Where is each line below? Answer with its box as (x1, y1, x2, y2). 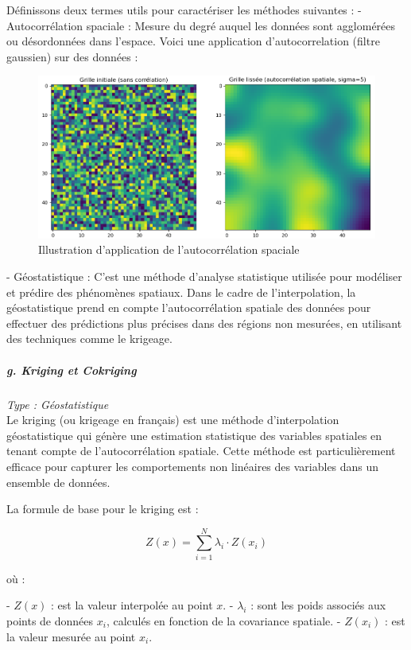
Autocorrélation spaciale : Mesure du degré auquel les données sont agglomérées (6, 17, 396, 33)
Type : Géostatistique (6, 395, 109, 412)
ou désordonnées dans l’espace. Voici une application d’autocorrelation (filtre (6, 33, 380, 49)
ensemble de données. (6, 473, 111, 490)
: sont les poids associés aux (250, 597, 386, 613)
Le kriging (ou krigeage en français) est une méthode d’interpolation (6, 411, 339, 428)
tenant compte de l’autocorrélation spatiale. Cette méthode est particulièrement (6, 442, 396, 459)
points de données (6, 613, 94, 629)
